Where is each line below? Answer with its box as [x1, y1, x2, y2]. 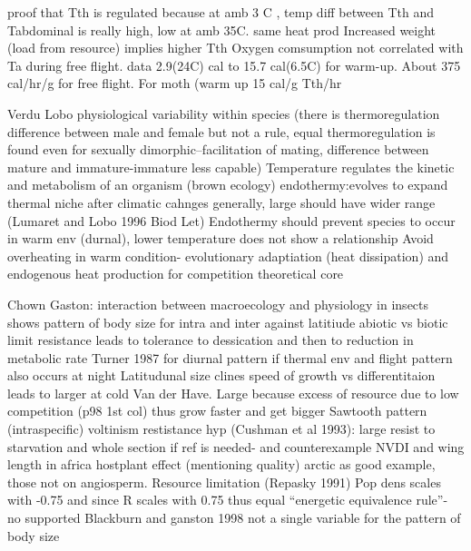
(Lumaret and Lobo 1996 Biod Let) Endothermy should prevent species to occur [7, 211, 456, 230]
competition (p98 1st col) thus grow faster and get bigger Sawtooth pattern [7, 401, 427, 420]
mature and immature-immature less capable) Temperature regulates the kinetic [7, 157, 455, 176]
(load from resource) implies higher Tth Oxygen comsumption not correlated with [7, 38, 464, 57]
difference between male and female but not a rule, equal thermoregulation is [7, 122, 436, 141]
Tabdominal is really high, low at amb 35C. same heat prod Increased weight [7, 20, 437, 39]
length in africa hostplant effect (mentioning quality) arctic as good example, [7, 455, 436, 474]
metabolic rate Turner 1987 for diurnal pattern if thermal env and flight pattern [7, 348, 453, 367]
